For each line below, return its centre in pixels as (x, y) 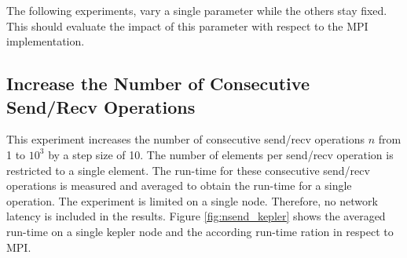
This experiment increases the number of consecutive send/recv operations (186, 139)
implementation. (46, 41)
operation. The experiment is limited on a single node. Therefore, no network (192, 200)
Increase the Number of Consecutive (158, 84)
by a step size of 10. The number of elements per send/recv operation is (221, 154)
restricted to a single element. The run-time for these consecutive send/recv (188, 170)
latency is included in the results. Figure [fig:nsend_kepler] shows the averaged (196, 216)
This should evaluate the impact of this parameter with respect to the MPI (187, 25)
